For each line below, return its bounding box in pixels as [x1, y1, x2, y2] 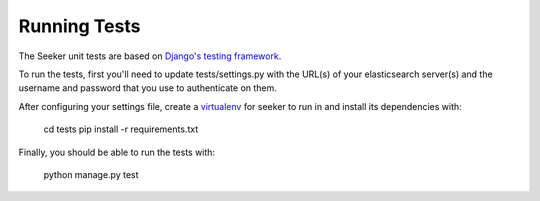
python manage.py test [43, 168, 139, 180]
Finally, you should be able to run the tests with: [18, 146, 215, 158]
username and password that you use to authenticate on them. [18, 82, 277, 94]
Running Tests [18, 15, 141, 37]
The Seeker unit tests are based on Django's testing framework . [18, 50, 282, 62]
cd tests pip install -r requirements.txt [43, 123, 199, 135]
